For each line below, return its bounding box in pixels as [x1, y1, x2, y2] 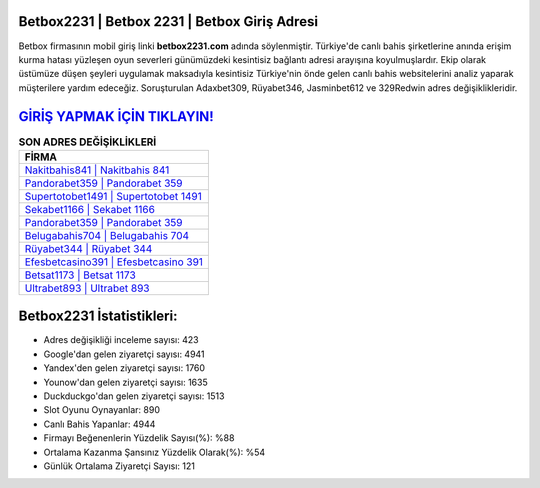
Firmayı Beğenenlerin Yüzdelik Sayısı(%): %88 [43, 432, 235, 444]
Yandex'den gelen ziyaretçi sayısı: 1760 [43, 362, 205, 374]
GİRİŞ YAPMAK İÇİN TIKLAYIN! [18, 108, 214, 125]
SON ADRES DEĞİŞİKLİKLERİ [18, 135, 157, 149]
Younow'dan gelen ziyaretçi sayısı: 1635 [43, 376, 209, 388]
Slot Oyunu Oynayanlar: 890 [43, 404, 160, 416]
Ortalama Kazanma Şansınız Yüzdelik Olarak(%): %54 [43, 446, 266, 458]
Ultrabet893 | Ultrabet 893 [24, 281, 150, 295]
